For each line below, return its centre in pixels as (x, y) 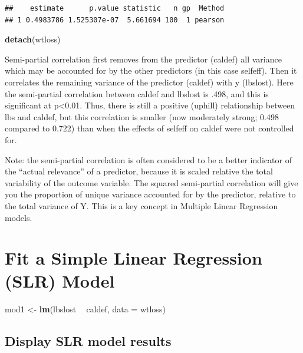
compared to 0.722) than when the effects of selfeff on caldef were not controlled (149, 128)
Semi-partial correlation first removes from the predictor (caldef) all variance (143, 59)
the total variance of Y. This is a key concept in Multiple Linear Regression (141, 205)
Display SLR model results (88, 341)
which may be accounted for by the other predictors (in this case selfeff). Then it (151, 70)
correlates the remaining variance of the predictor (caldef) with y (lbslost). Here (149, 82)
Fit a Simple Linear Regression (134, 258)
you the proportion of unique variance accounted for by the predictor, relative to (150, 194)
